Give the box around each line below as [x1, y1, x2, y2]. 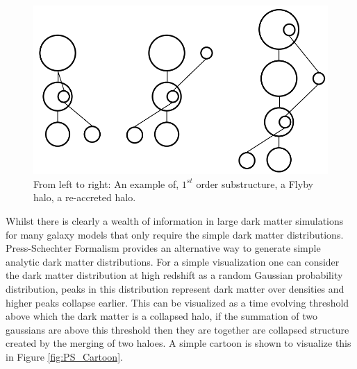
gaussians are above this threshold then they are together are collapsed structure [6, 322, 349, 336]
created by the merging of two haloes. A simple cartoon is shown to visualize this [6, 336, 351, 350]
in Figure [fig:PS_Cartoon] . [6, 349, 123, 363]
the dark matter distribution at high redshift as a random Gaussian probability [6, 268, 343, 282]
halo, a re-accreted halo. [33, 190, 136, 205]
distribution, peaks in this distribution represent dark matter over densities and [6, 281, 344, 295]
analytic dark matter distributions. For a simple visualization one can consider [6, 254, 340, 268]
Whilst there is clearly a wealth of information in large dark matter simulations [6, 214, 344, 228]
